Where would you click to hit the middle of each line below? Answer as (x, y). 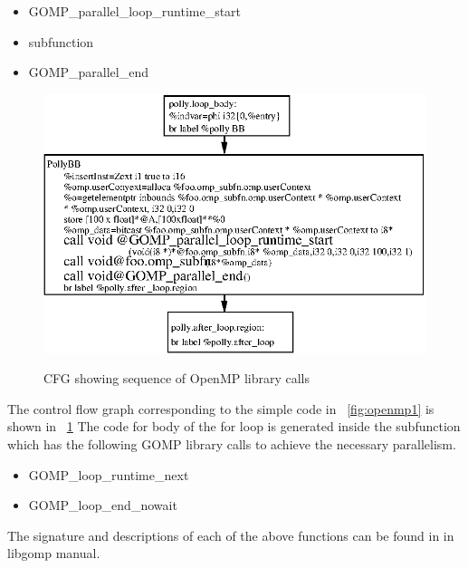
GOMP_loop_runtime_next (109, 474)
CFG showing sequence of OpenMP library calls (177, 378)
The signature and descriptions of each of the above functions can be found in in (231, 535)
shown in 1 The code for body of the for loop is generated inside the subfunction (234, 426)
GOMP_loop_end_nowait (103, 505)
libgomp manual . (54, 553)
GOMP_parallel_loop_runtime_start (135, 11)
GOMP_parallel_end (88, 72)
